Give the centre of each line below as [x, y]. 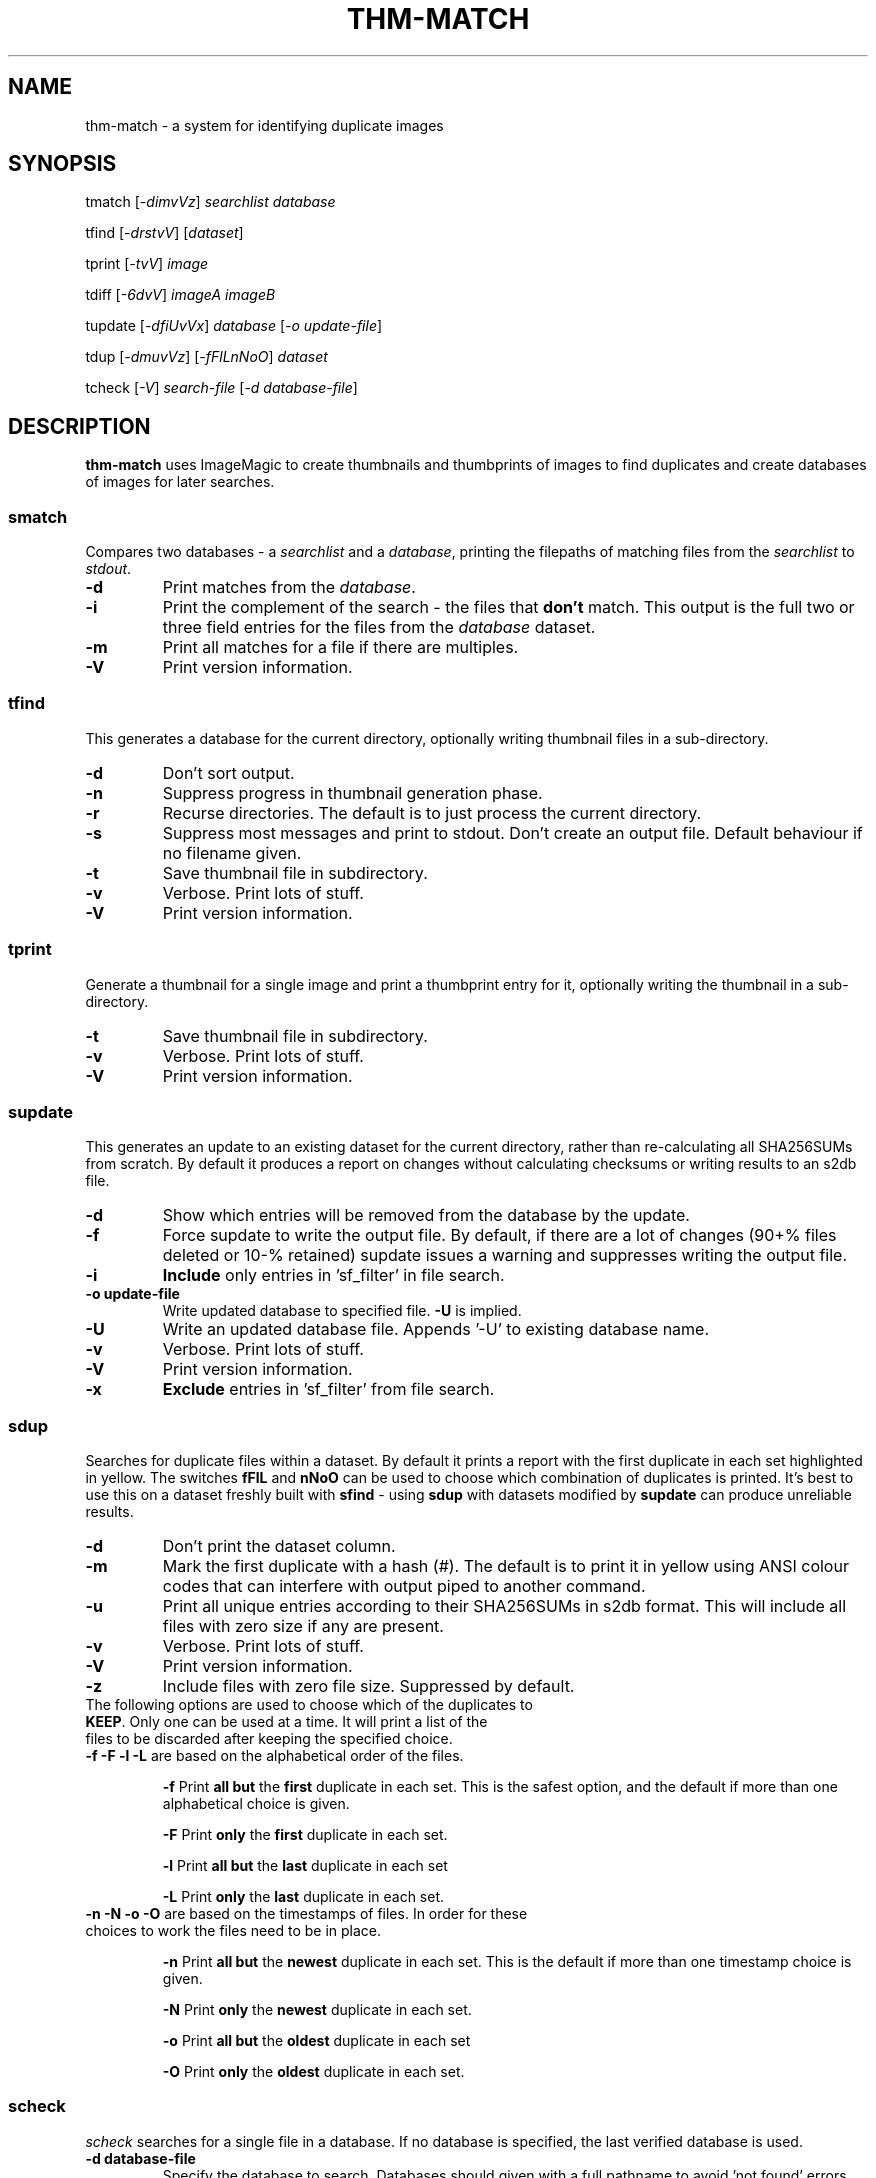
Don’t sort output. [228, 772]
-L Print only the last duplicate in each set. [303, 1897]
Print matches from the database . [289, 587]
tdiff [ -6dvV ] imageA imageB [180, 295]
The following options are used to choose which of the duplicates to [309, 1705]
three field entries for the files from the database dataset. [379, 627]
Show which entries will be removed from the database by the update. [426, 1215]
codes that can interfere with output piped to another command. [404, 1586]
